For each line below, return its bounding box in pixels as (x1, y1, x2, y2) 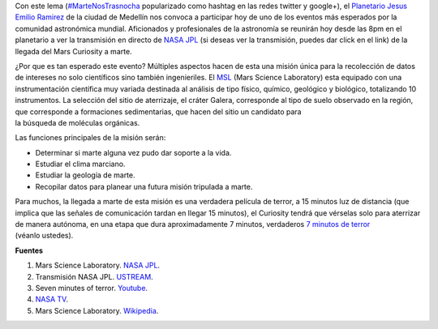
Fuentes (15, 246, 44, 255)
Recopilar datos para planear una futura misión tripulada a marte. (35, 182, 253, 191)
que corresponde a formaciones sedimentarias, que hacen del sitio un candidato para (15, 106, 302, 117)
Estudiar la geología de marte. (35, 170, 135, 180)
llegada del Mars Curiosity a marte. (15, 46, 133, 56)
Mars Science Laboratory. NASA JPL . (35, 260, 161, 271)
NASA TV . (35, 294, 69, 304)
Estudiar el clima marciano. (35, 159, 126, 169)
